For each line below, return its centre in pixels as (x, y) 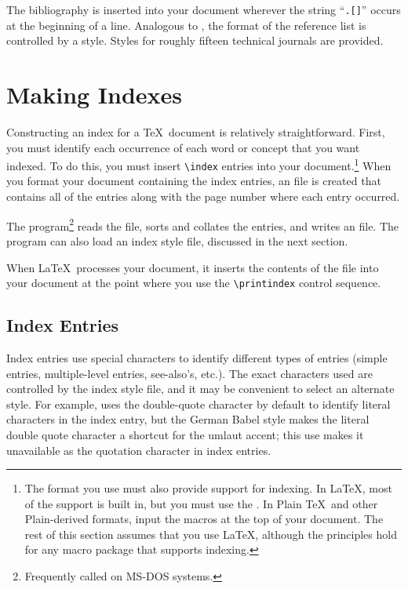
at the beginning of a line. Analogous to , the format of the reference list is (186, 25)
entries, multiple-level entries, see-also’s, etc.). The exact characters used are (189, 373)
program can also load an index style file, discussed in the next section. (177, 240)
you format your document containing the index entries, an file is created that (194, 181)
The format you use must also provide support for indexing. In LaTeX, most (208, 488)
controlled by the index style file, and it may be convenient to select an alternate (200, 389)
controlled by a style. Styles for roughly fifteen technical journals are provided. (195, 40)
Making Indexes (95, 95)
